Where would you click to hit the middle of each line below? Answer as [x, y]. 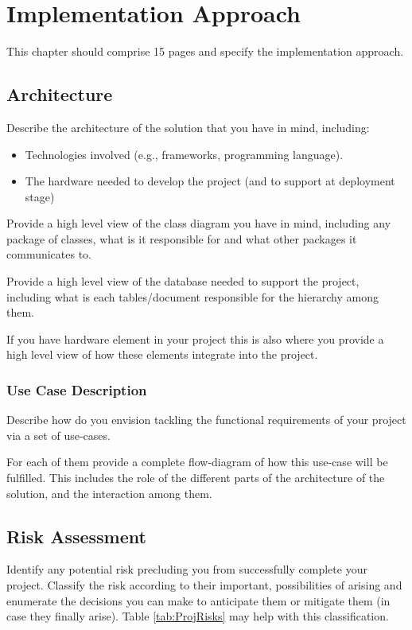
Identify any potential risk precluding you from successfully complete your [187, 569]
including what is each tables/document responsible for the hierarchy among [192, 296]
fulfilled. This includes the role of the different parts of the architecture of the [196, 478]
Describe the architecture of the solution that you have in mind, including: [188, 127]
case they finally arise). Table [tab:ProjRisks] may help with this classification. [198, 616]
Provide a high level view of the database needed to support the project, [183, 281]
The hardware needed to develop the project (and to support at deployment [210, 181]
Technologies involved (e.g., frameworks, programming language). [184, 154]
